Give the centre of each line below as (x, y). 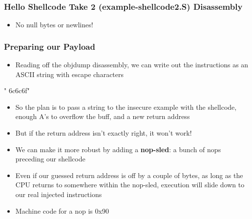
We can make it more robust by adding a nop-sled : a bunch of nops (118, 149)
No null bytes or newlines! (54, 25)
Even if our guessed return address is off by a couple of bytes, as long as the (129, 175)
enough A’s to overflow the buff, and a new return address (103, 116)
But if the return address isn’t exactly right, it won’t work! (104, 133)
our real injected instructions (59, 194)
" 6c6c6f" (17, 90)
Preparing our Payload (50, 46)
